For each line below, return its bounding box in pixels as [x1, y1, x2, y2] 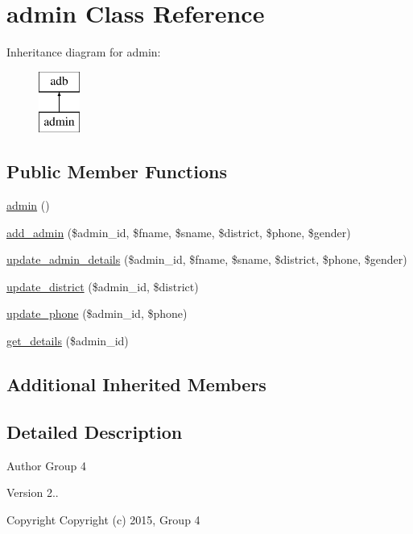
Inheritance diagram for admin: [6, 44, 161, 60]
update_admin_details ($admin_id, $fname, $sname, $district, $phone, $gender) [6, 251, 407, 268]
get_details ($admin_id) [6, 332, 129, 349]
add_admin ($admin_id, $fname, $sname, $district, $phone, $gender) [6, 223, 351, 240]
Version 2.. [6, 484, 59, 501]
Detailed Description [6, 419, 183, 444]
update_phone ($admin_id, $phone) [6, 305, 188, 322]
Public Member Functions [6, 159, 227, 184]
